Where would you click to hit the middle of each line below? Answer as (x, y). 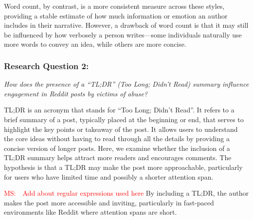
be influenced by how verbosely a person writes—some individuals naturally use (123, 34)
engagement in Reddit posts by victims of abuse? (76, 93)
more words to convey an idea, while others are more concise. (95, 44)
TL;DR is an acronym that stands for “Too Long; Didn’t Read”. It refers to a (119, 110)
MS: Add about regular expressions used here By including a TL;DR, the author (126, 193)
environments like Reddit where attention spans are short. (90, 212)
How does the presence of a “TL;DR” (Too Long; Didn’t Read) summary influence (126, 84)
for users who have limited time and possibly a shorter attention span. (109, 176)
